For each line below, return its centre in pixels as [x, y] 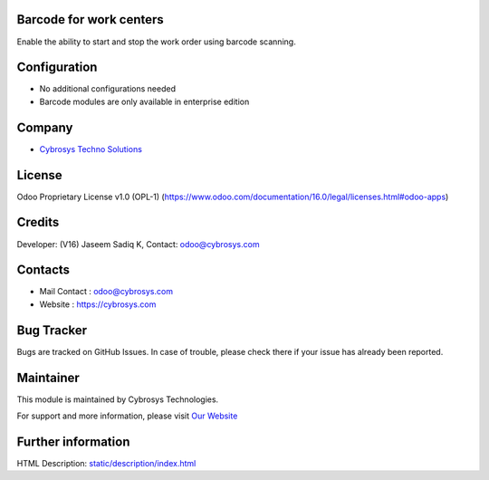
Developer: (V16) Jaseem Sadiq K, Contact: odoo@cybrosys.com [138, 244]
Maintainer [48, 377]
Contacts [43, 270]
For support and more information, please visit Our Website [127, 416]
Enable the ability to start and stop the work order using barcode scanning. [156, 42]
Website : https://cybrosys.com [98, 304]
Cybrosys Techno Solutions [91, 149]
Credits [38, 222]
